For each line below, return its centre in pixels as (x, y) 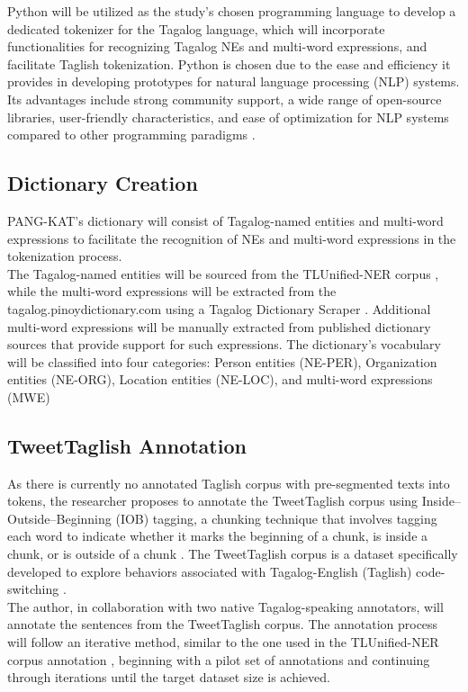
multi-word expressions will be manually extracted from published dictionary (219, 326)
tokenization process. (65, 256)
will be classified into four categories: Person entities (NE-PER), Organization (222, 361)
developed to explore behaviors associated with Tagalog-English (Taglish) (210, 571)
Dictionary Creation (103, 183)
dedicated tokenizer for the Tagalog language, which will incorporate (196, 28)
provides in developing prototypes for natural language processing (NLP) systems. (234, 81)
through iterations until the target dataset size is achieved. (169, 677)
